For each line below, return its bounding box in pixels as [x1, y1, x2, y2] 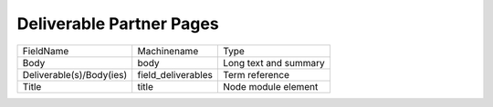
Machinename [137, 44, 199, 57]
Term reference [222, 68, 289, 81]
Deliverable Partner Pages [16, 14, 219, 34]
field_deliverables [137, 68, 214, 81]
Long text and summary [222, 56, 326, 69]
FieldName [22, 44, 69, 57]
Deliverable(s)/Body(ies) [22, 68, 128, 81]
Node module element [222, 80, 319, 92]
